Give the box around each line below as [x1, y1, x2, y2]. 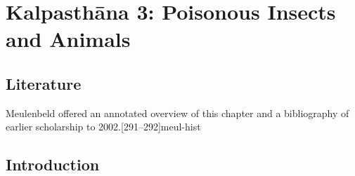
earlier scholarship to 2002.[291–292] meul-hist [6, 119, 201, 134]
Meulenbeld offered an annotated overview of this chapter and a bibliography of [6, 105, 349, 120]
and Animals [6, 25, 131, 53]
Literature [6, 72, 82, 94]
